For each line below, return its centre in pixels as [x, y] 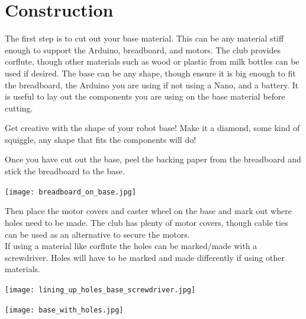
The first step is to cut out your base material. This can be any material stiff [144, 38]
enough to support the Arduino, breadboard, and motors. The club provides [143, 50]
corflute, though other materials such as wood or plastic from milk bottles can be [152, 61]
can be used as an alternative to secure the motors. [97, 234]
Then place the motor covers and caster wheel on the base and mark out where [148, 211]
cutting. [19, 108]
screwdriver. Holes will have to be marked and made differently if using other [145, 257]
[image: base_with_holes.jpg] [64, 310]
